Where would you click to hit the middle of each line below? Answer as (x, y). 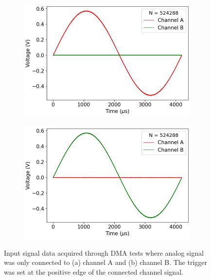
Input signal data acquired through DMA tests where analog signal (104, 252)
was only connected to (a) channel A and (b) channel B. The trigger (105, 262)
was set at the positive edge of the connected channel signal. (94, 272)
